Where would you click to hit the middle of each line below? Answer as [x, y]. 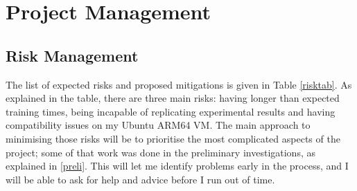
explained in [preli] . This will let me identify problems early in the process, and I [177, 166]
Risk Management [72, 55]
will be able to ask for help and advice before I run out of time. [140, 179]
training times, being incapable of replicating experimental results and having [171, 111]
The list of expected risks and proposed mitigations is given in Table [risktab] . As [179, 84]
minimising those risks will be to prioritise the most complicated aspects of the [173, 138]
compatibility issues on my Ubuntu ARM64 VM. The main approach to [158, 125]
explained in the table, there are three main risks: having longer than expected [173, 98]
